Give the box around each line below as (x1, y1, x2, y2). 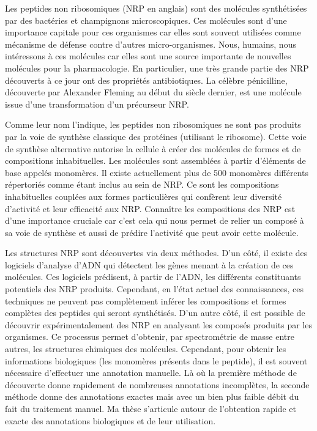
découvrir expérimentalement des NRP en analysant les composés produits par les (5, 318, 312, 331)
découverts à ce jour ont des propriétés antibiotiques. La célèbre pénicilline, (5, 73, 288, 86)
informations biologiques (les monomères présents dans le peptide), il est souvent (5, 354, 308, 367)
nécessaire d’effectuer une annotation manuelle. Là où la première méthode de (5, 366, 297, 379)
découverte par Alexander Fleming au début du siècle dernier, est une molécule (5, 86, 302, 98)
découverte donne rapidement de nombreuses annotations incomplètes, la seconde (5, 378, 310, 391)
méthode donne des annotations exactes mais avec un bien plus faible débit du (5, 390, 299, 403)
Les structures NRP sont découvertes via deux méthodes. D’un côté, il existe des (5, 246, 308, 259)
